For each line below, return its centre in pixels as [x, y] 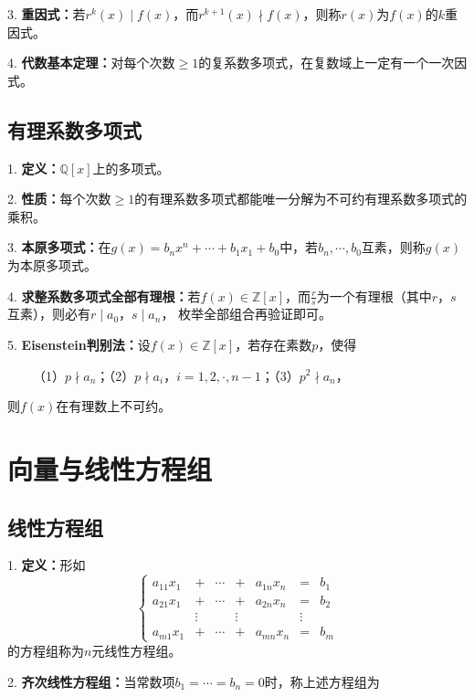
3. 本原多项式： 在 [59, 247]
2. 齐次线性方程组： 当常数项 [91, 681]
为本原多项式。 [52, 264]
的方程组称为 [46, 650]
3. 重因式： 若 [47, 14]
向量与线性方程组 [110, 468]
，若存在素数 [274, 344]
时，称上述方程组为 [322, 681]
